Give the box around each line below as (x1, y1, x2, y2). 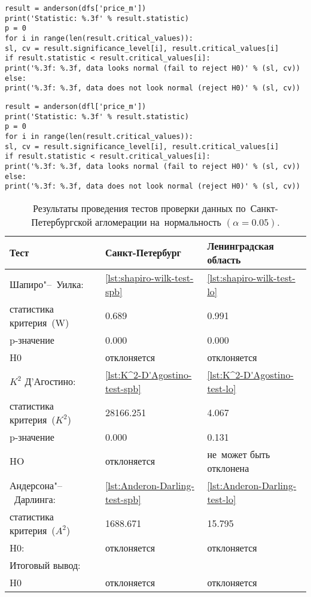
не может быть (207, 447, 270, 461)
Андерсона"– (10, 478, 63, 492)
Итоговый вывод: (10, 557, 81, 572)
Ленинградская (207, 238, 274, 253)
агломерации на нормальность (95, 214, 221, 229)
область (207, 252, 241, 266)
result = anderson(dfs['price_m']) (5, 4, 147, 13)
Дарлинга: (14, 492, 56, 506)
